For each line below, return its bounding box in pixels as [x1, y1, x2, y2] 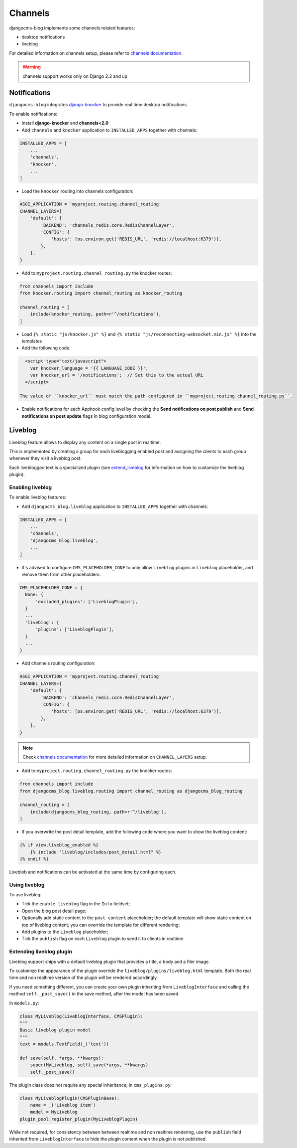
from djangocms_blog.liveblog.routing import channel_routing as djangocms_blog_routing [19, 788, 243, 794]
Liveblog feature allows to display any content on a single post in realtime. [9, 439, 161, 445]
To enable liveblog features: [9, 494, 67, 500]
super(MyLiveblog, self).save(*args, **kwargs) [30, 1062, 149, 1068]
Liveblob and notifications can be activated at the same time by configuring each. [9, 869, 177, 875]
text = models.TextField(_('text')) [19, 1041, 109, 1047]
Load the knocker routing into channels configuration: [21, 188, 134, 194]
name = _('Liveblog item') [30, 1102, 97, 1108]
